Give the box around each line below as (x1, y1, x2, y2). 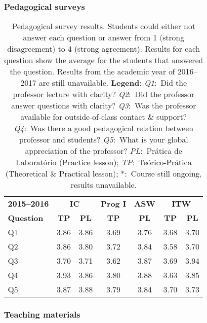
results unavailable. (70, 179, 137, 191)
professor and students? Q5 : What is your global (19, 134, 188, 145)
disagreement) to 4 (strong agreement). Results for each (7, 43, 200, 55)
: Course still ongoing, (124, 168, 202, 179)
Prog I (100, 198, 126, 210)
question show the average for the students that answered (4, 54, 203, 66)
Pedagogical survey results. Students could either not (12, 20, 196, 32)
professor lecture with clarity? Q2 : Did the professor (13, 88, 195, 100)
